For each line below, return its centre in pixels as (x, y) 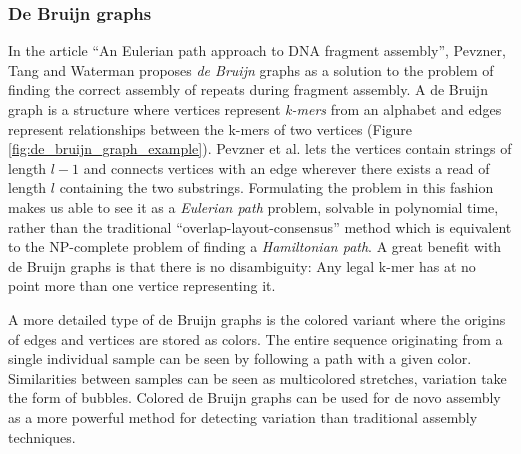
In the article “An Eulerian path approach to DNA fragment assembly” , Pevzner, (257, 50)
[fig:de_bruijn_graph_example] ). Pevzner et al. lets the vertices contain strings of (260, 148)
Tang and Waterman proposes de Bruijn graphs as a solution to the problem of (251, 69)
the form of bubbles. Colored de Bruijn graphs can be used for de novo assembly (254, 397)
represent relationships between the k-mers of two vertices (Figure (210, 128)
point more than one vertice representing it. (142, 285)
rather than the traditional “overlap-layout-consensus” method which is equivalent (260, 226)
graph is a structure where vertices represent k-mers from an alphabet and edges (255, 109)
